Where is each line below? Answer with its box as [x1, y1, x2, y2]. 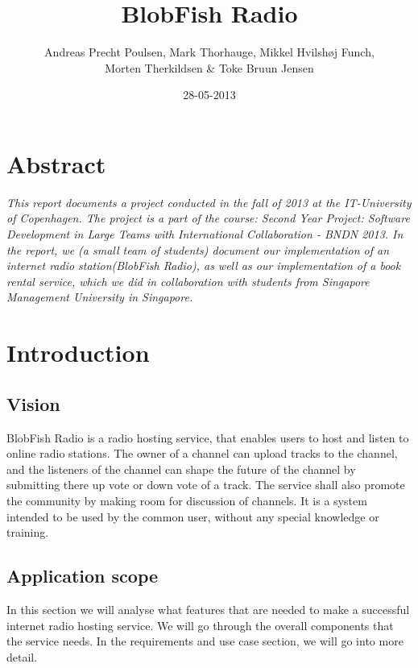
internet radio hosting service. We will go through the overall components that [6, 616, 394, 633]
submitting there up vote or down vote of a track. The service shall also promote [6, 476, 405, 493]
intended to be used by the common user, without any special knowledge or [6, 508, 379, 525]
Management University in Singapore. [6, 288, 193, 305]
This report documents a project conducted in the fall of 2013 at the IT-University [6, 193, 412, 210]
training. [6, 524, 49, 541]
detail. [6, 648, 38, 665]
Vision [6, 391, 60, 416]
